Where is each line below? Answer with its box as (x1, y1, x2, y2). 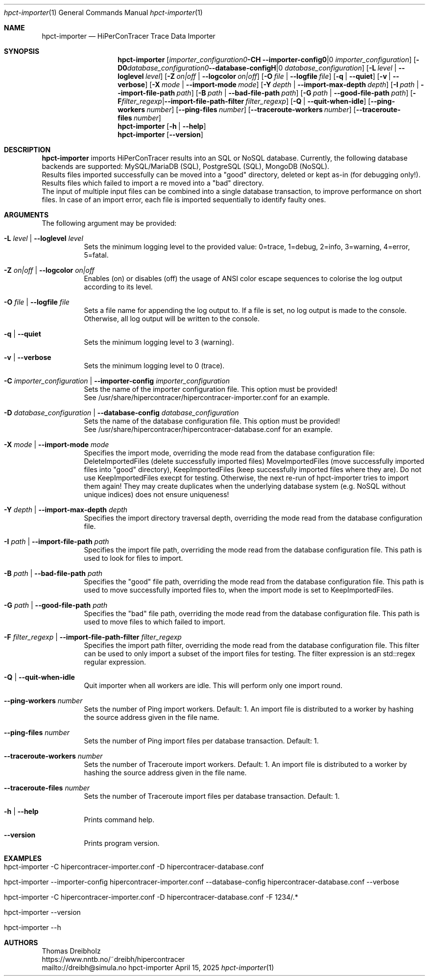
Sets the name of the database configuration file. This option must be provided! (84, 417, 340, 425)
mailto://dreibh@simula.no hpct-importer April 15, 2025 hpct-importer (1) (42, 963, 274, 972)
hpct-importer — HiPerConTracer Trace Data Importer (42, 32, 215, 40)
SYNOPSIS (4, 47, 40, 55)
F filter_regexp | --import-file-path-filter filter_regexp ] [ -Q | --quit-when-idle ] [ (118, 97, 371, 105)
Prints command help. (84, 815, 155, 824)
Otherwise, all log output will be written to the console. (84, 314, 260, 323)
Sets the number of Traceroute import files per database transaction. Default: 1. (84, 792, 340, 800)
